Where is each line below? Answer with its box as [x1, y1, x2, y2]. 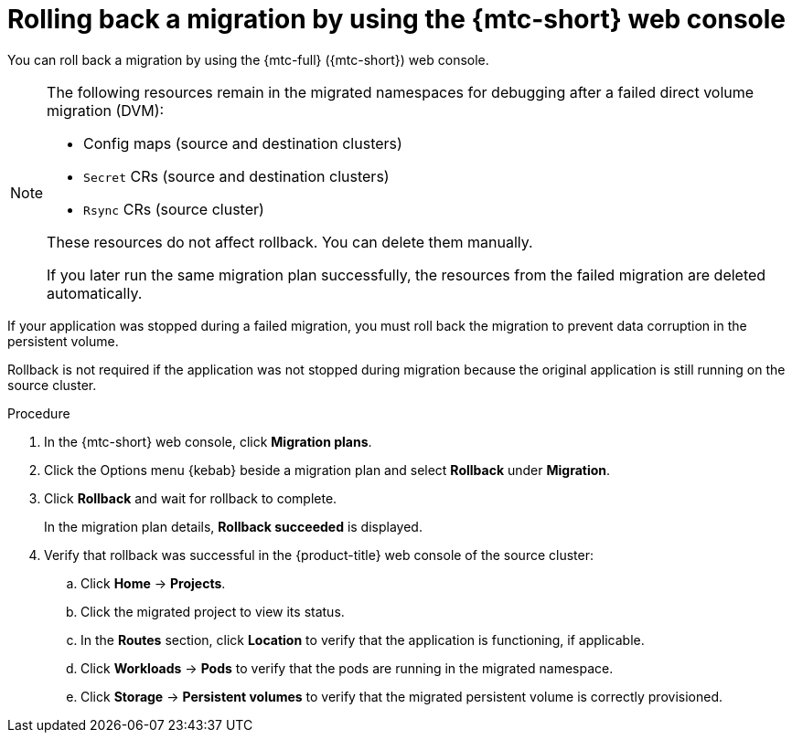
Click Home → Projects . [80, 575, 226, 591]
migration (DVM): [47, 100, 165, 120]
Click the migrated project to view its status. [80, 603, 345, 619]
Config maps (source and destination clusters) [83, 133, 402, 153]
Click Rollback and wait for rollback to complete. [44, 490, 337, 506]
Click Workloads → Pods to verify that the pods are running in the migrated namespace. [80, 660, 614, 676]
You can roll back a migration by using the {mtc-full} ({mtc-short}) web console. [7, 51, 489, 68]
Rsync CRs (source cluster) [83, 199, 264, 218]
